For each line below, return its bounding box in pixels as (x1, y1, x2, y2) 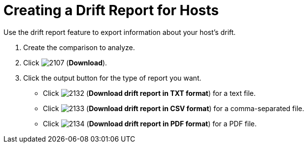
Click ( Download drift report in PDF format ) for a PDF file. (43, 119, 257, 128)
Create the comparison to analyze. (23, 43, 135, 52)
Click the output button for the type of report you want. (23, 73, 202, 82)
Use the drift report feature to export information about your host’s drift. (3, 28, 236, 36)
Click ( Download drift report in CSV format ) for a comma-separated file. (43, 104, 305, 113)
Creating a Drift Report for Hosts (3, 2, 219, 19)
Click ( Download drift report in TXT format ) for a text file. (43, 88, 256, 97)
